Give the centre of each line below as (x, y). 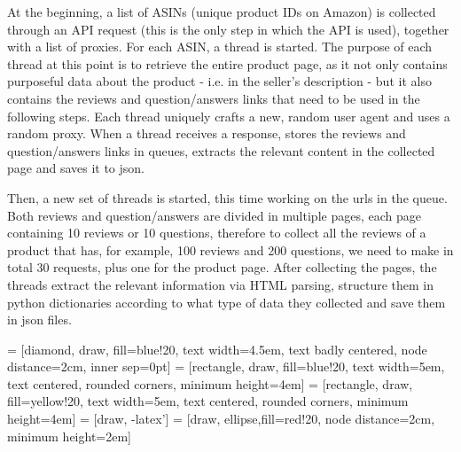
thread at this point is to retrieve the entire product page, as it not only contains (227, 63)
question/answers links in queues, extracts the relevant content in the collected (221, 150)
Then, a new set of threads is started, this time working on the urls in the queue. (227, 197)
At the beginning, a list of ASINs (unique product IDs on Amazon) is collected (222, 12)
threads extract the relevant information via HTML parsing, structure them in (220, 284)
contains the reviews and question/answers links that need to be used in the (214, 98)
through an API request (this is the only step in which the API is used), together (228, 29)
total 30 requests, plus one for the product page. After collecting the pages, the (222, 267)
